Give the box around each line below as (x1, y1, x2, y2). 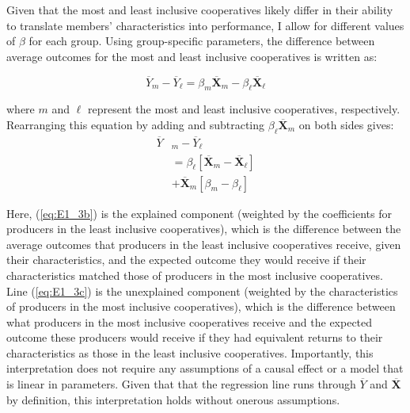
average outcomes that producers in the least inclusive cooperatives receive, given (6, 235, 401, 252)
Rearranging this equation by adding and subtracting (6, 116, 265, 132)
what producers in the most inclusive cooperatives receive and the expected (6, 313, 373, 330)
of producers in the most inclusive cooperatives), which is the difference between (6, 298, 396, 315)
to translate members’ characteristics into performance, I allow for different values (6, 17, 404, 33)
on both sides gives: (298, 116, 394, 132)
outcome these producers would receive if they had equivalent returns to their (6, 329, 383, 346)
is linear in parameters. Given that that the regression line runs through (6, 376, 356, 392)
